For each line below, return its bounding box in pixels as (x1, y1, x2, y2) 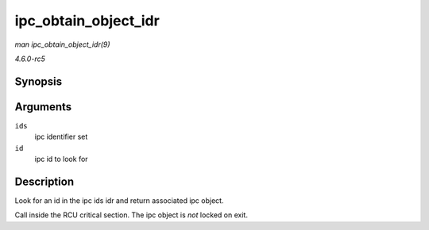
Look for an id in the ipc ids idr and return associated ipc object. (14, 195, 224, 205)
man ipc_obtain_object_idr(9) (14, 40, 110, 49)
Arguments (14, 100, 72, 113)
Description (14, 174, 75, 188)
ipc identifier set (34, 132, 88, 142)
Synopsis (14, 75, 63, 88)
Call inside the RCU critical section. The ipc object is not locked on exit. (14, 210, 248, 220)
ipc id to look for (34, 155, 88, 164)
